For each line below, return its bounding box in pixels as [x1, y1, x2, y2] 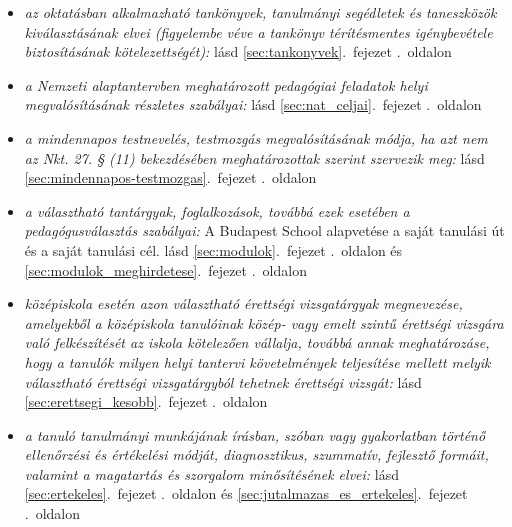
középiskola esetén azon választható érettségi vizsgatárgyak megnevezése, [24, 293, 463, 314]
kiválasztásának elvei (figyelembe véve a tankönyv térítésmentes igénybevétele [24, 21, 493, 42]
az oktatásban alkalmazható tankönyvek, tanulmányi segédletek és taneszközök [24, 2, 497, 22]
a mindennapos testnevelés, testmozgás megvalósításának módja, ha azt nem [24, 127, 488, 148]
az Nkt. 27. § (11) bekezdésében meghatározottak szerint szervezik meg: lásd [24, 147, 485, 168]
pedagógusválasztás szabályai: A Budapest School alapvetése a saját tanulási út [24, 220, 505, 241]
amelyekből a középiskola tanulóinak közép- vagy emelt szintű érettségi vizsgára [24, 312, 504, 333]
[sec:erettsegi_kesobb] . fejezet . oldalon [24, 391, 268, 412]
